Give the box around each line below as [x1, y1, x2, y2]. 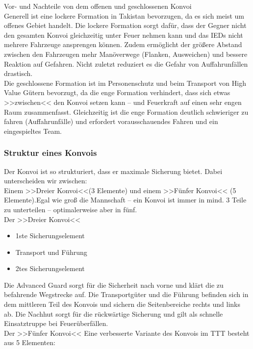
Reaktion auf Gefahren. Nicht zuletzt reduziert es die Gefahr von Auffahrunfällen [4, 58, 248, 69]
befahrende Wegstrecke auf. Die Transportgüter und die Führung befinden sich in [4, 289, 249, 299]
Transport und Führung [15, 247, 87, 257]
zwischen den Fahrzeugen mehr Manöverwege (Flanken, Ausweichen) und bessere [4, 49, 248, 59]
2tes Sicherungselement [15, 263, 85, 274]
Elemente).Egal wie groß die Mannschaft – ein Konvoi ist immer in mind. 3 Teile [4, 195, 247, 205]
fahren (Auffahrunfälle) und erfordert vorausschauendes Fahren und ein [4, 116, 218, 126]
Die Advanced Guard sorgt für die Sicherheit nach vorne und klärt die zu [4, 279, 224, 290]
